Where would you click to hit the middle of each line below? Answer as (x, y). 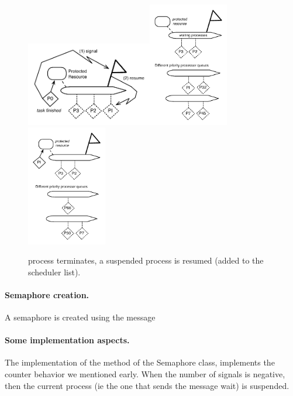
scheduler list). (54, 272)
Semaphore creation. (47, 294)
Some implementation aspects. (67, 340)
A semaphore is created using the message (80, 317)
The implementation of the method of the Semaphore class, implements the (140, 362)
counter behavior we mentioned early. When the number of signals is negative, (145, 374)
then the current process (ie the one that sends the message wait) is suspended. (147, 385)
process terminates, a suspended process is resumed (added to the (146, 260)
